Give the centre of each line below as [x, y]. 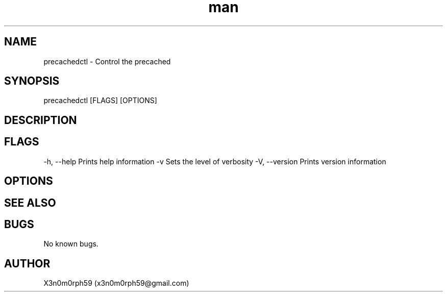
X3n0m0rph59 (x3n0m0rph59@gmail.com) [116, 283]
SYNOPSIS [32, 81]
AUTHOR [27, 263]
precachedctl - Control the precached [107, 61]
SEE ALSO [30, 203]
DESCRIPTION [41, 120]
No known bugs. [71, 244]
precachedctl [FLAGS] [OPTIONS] [100, 101]
